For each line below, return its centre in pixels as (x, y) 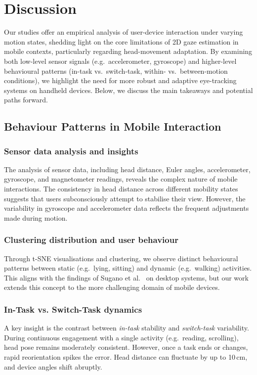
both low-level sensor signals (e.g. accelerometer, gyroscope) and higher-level (120, 61)
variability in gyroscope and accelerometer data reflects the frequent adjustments (127, 208)
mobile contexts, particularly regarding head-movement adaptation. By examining (128, 51)
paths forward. (26, 100)
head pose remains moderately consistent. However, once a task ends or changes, (126, 347)
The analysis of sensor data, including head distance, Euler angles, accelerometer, (127, 169)
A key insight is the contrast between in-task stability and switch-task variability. (127, 328)
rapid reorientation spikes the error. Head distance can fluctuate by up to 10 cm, (126, 357)
